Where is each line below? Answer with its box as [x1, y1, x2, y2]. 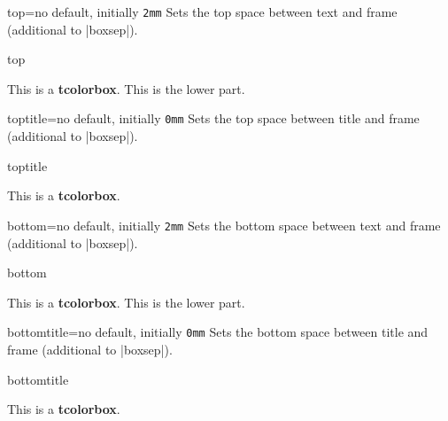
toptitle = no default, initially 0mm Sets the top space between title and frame [7, 109, 420, 128]
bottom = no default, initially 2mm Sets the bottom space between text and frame [7, 215, 441, 234]
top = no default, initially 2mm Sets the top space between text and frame [7, 3, 398, 20]
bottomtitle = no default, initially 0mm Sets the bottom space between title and [7, 323, 429, 341]
